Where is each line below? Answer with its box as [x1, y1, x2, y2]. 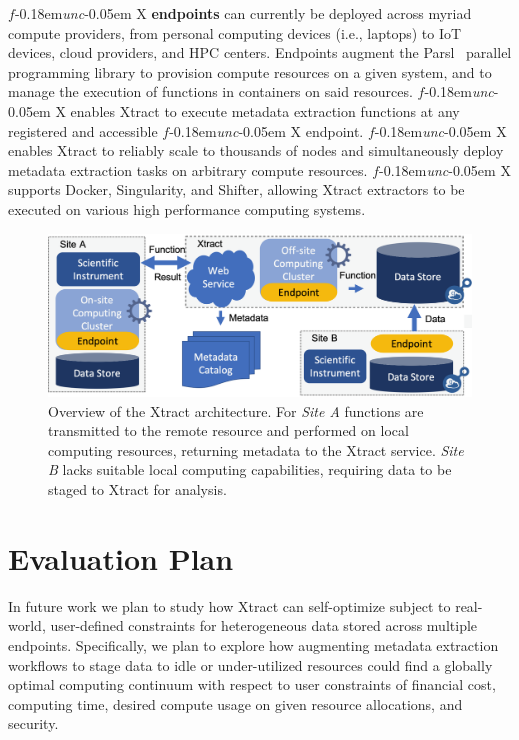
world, [8, 615, 46, 636]
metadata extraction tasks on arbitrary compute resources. [8, 159, 368, 180]
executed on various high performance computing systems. [8, 198, 366, 219]
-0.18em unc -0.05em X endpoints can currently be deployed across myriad [14, 3, 472, 23]
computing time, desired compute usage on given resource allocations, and [8, 693, 463, 714]
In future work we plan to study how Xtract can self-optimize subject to [8, 595, 451, 616]
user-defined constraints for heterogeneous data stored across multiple [50, 615, 478, 636]
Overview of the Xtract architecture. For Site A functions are [48, 400, 424, 421]
